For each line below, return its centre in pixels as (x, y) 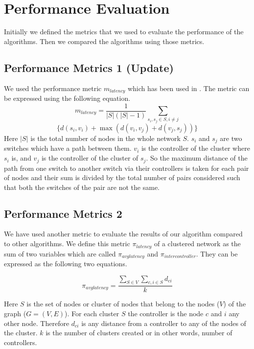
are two (231, 138)
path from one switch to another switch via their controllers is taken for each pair (127, 168)
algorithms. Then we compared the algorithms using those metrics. (104, 41)
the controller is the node (166, 313)
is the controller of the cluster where (196, 148)
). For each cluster (92, 313)
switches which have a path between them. (68, 148)
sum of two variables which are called (60, 253)
